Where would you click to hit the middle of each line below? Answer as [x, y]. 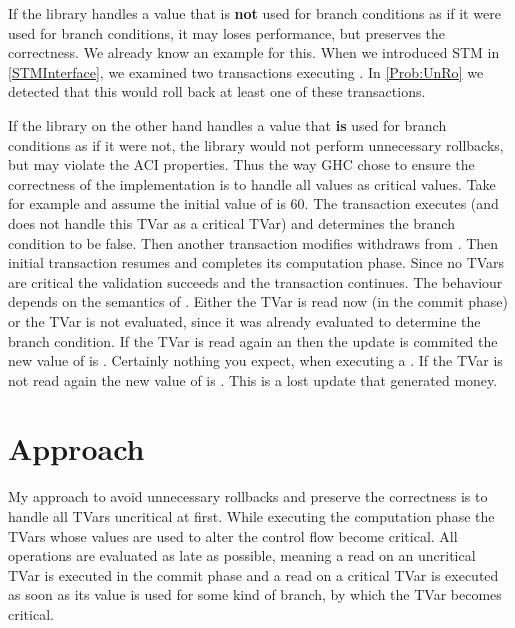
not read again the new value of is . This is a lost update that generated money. [253, 379]
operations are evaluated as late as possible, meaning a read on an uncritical [242, 555]
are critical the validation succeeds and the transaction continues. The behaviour [255, 281]
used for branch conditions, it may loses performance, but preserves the [227, 32]
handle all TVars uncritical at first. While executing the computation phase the [251, 516]
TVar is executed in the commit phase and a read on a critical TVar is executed [253, 574]
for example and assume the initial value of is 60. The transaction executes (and [253, 203]
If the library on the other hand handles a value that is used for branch [227, 124]
